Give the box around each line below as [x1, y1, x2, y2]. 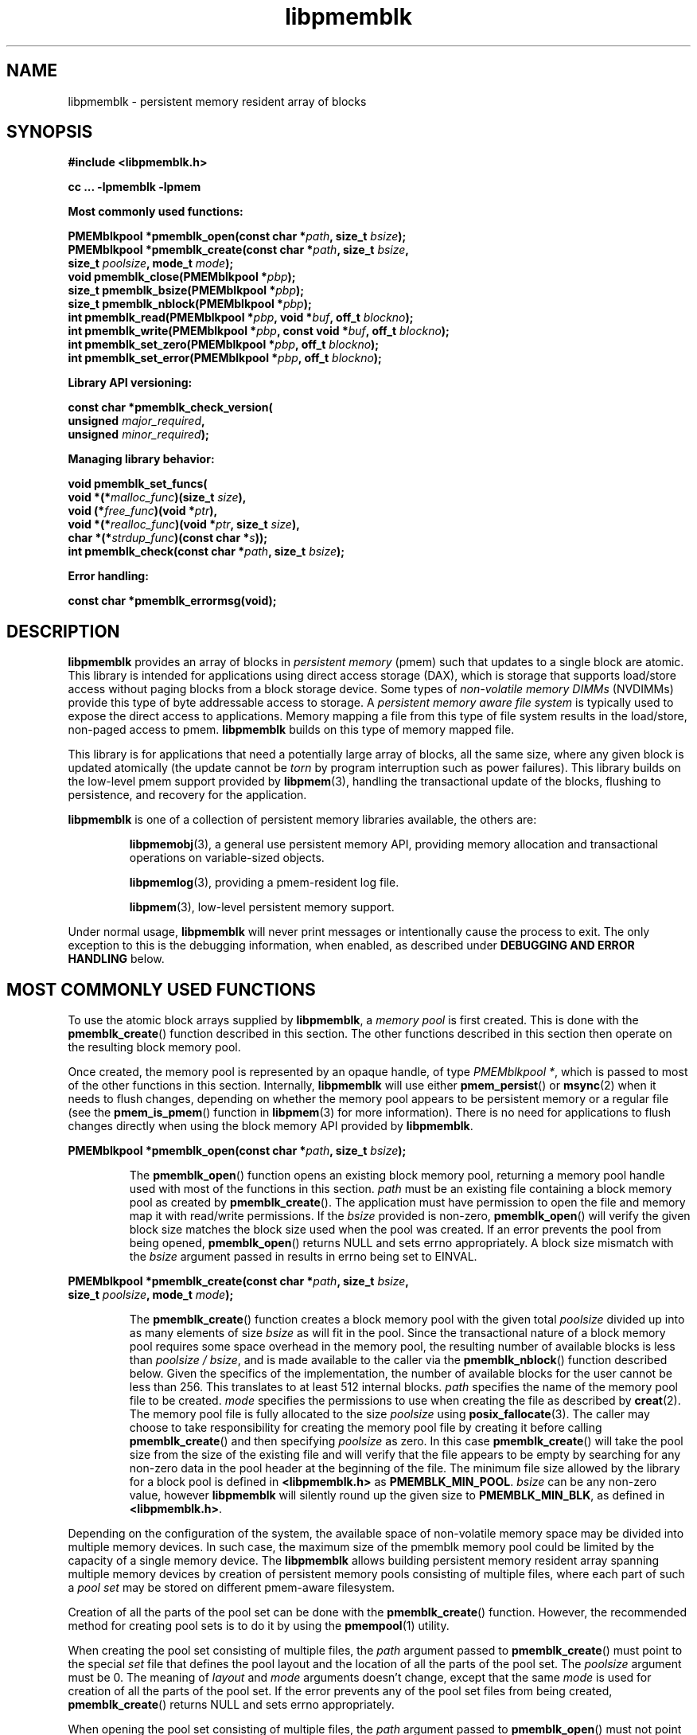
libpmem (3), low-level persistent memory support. [129, 900, 395, 914]
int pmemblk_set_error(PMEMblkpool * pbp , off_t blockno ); [68, 351, 382, 365]
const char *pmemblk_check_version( [68, 400, 273, 415]
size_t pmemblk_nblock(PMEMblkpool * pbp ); [68, 297, 312, 311]
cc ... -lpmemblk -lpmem [68, 180, 201, 194]
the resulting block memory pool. [68, 1040, 241, 1055]
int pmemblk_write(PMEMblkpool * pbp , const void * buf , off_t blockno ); [68, 324, 450, 338]
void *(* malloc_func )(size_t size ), [68, 490, 247, 505]
